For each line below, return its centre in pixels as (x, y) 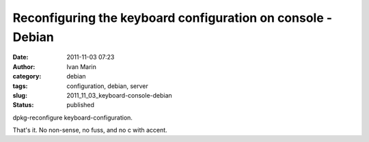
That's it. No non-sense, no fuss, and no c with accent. (90, 130)
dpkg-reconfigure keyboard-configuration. (73, 117)
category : (27, 76)
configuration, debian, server (107, 86)
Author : (24, 67)
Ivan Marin (82, 67)
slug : (20, 95)
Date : (20, 57)
